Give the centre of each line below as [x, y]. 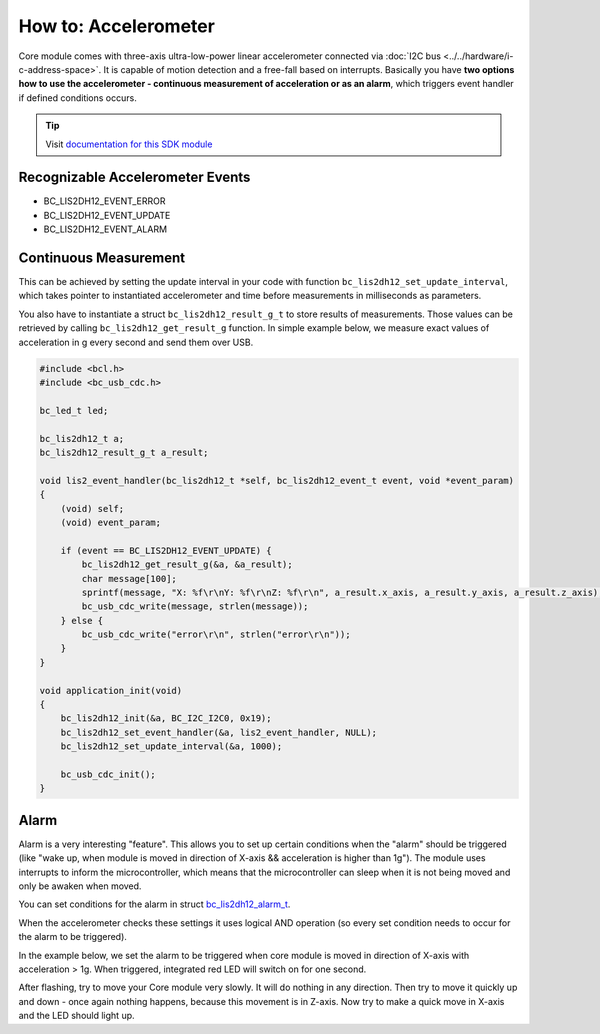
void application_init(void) [111, 690]
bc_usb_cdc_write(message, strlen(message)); [195, 606]
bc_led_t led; [74, 410]
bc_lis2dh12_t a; [82, 438]
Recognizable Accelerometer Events [134, 177]
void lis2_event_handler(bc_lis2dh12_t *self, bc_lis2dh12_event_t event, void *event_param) [277, 480]
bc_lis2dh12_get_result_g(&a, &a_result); [187, 564]
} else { [82, 620]
